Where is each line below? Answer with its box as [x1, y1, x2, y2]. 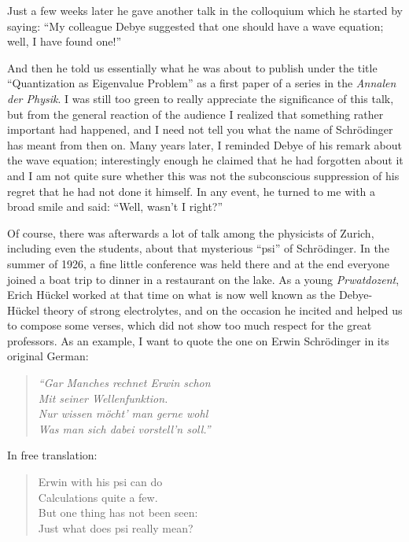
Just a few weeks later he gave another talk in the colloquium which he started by [7, 2, 403, 18]
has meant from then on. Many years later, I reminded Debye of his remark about [7, 136, 402, 153]
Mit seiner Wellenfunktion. [38, 389, 168, 406]
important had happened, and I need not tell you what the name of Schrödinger [7, 121, 393, 138]
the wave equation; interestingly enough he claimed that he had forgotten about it [7, 152, 403, 168]
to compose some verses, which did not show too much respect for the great [7, 317, 372, 334]
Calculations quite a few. [38, 489, 158, 505]
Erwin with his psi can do [38, 474, 163, 490]
